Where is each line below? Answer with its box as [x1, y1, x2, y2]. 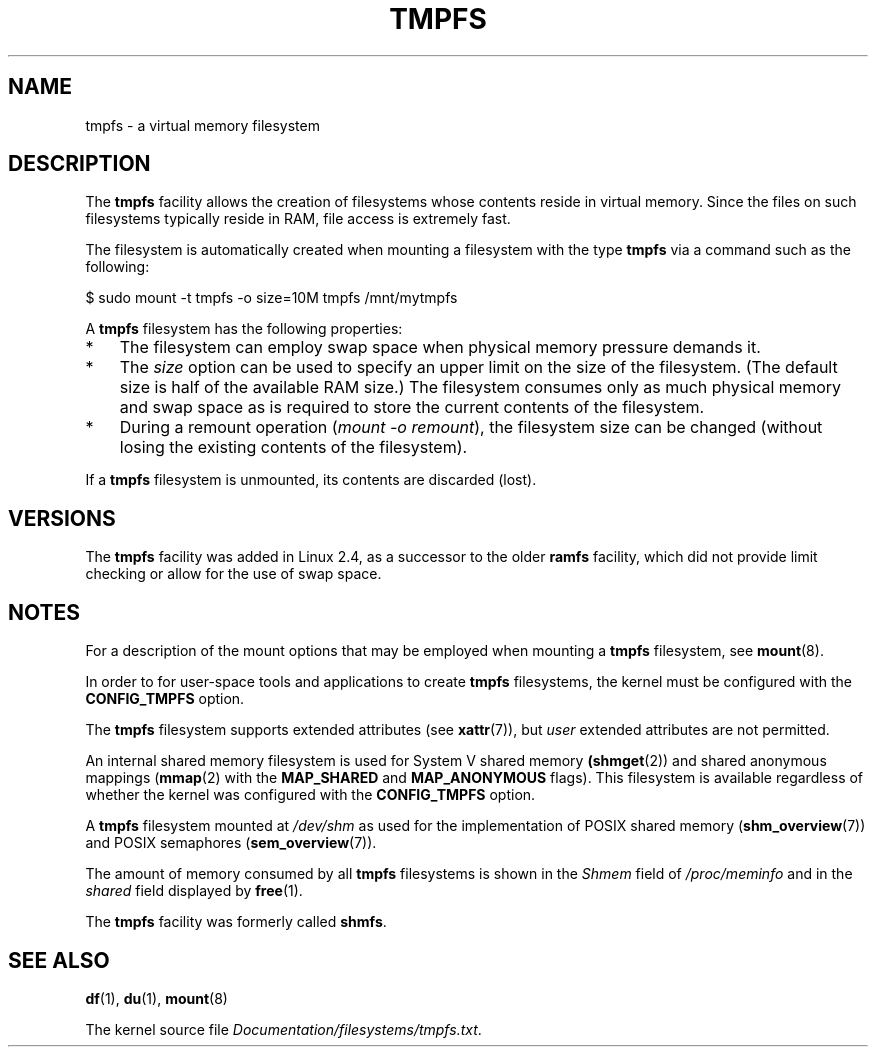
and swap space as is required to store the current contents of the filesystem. [119, 397, 705, 418]
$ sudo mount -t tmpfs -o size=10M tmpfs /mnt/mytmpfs [85, 289, 458, 307]
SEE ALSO [8, 947, 110, 973]
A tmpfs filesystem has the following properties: [85, 320, 403, 338]
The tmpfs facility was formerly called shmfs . [85, 913, 387, 931]
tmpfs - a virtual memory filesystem [85, 116, 320, 134]
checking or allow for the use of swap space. [85, 565, 382, 583]
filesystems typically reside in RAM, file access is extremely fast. [85, 210, 511, 228]
